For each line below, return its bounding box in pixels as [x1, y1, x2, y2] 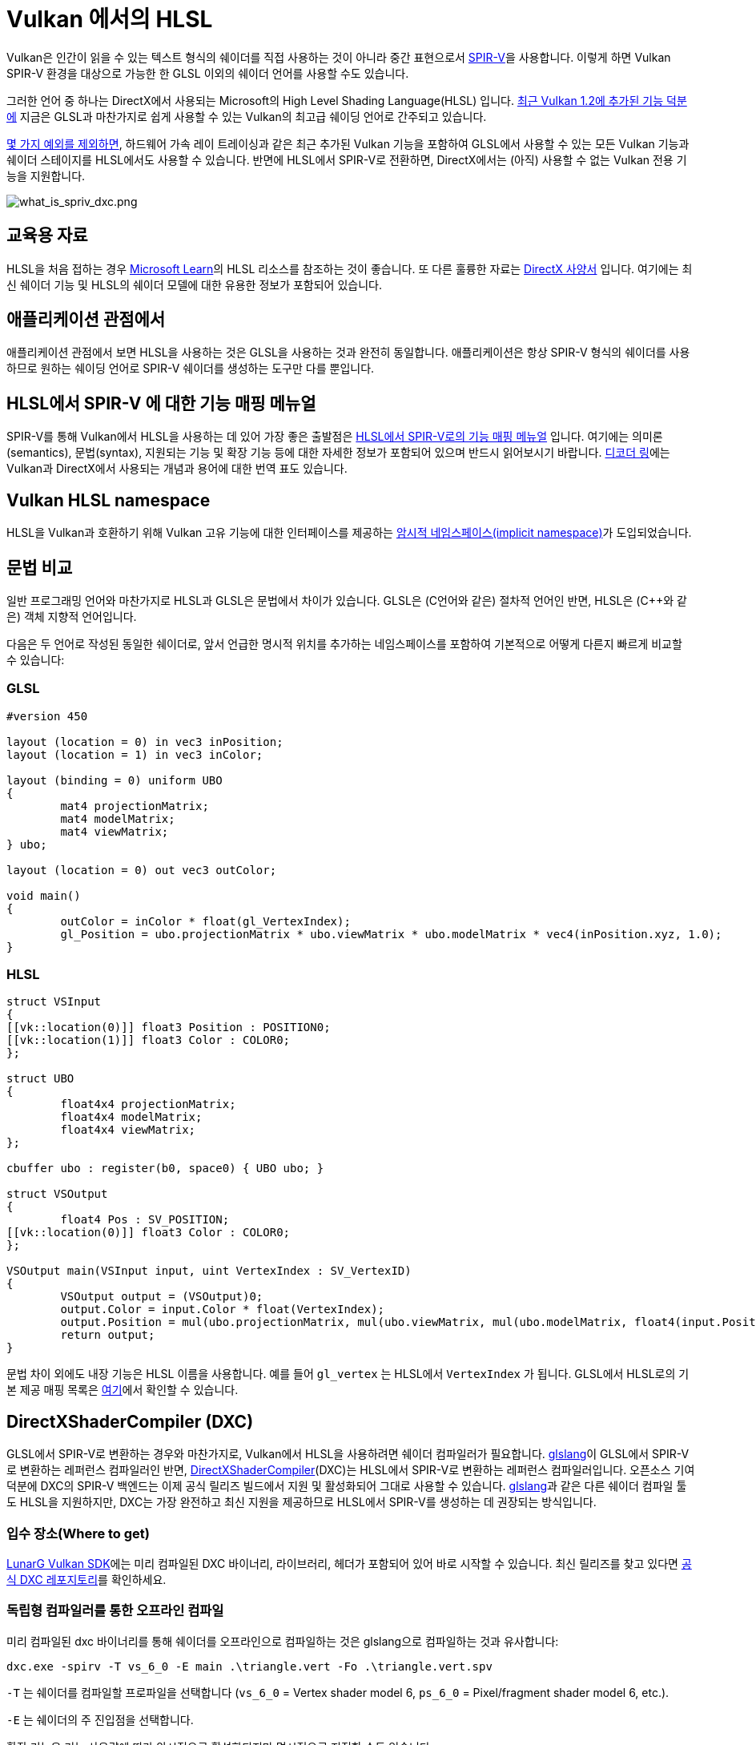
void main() [6, 889, 81, 902]
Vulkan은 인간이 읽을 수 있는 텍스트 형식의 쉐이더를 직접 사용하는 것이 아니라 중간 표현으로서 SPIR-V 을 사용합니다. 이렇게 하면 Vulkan [6, 50, 671, 64]
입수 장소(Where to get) [6, 1525, 151, 1541]
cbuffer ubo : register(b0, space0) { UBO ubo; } [6, 1162, 324, 1175]
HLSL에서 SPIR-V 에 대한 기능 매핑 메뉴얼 [6, 393, 316, 413]
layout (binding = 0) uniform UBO [6, 773, 223, 787]
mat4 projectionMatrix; [60, 799, 209, 812]
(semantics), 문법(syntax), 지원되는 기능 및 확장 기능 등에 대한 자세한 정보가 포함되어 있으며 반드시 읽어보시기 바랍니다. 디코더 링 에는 [6, 445, 670, 460]
